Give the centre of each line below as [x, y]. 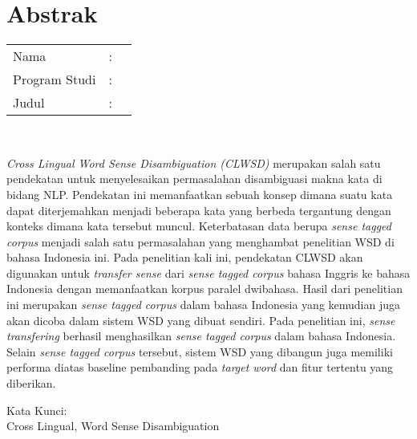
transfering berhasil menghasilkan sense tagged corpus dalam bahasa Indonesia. [201, 336]
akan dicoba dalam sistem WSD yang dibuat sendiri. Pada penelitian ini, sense [201, 320]
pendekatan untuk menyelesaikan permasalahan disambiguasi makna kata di [194, 179]
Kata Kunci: [37, 410]
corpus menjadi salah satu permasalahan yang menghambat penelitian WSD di [200, 241]
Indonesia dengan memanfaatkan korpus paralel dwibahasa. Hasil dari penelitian [204, 289]
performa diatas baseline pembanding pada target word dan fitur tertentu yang [200, 367]
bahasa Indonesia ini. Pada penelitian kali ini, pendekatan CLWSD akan [185, 257]
